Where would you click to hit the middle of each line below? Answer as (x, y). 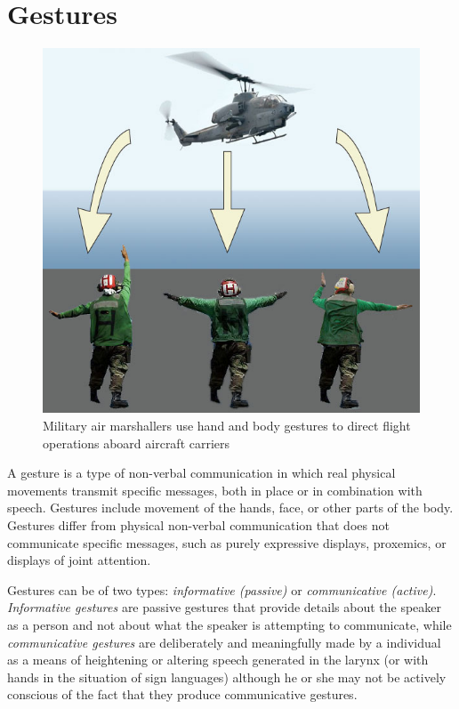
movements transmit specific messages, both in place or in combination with (215, 490)
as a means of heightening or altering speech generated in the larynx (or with (218, 660)
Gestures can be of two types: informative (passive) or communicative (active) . (222, 589)
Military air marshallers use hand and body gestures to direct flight (227, 425)
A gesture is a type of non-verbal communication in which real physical (201, 473)
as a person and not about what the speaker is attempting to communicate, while (229, 624)
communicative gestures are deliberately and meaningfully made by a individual (224, 642)
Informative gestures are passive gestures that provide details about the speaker (225, 607)
